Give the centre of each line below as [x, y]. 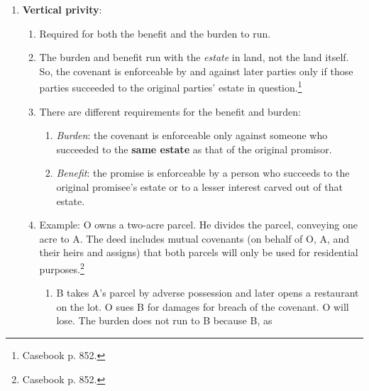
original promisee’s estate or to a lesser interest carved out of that [199, 187]
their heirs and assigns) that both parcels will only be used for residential [199, 252]
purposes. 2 [62, 268]
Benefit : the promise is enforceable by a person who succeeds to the [203, 173]
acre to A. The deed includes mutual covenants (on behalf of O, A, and [194, 238]
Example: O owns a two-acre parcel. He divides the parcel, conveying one [199, 225]
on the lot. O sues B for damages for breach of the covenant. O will [203, 306]
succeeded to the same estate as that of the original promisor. [194, 149]
